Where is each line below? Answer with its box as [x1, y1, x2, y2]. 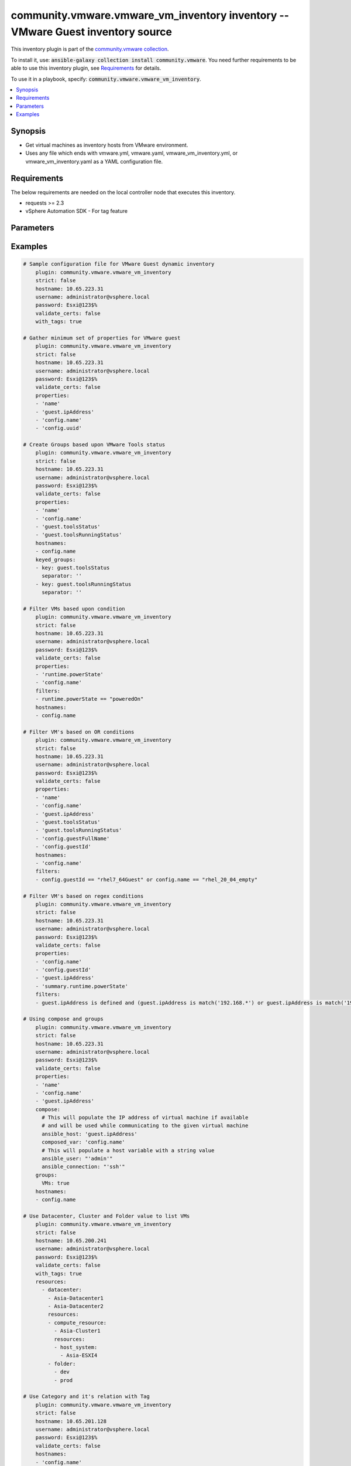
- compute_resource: [47, 1319, 107, 1326]
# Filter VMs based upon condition [23, 605, 125, 612]
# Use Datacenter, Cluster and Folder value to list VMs [23, 1213, 190, 1219]
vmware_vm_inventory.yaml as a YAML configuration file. [25, 158, 163, 165]
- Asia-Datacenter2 [47, 1303, 104, 1310]
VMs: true [42, 1180, 70, 1187]
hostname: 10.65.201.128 [35, 1418, 107, 1424]
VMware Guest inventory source [11, 25, 173, 38]
